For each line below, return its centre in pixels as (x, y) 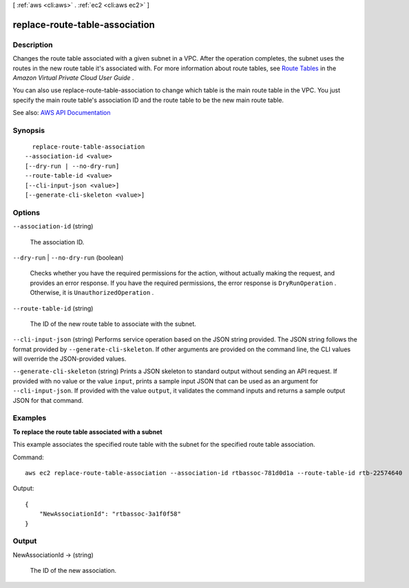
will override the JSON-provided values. (70, 359)
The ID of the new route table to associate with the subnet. (113, 324)
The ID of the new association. (73, 571)
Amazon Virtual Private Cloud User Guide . (73, 77)
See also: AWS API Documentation (62, 113)
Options (27, 212)
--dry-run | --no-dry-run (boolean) (68, 258)
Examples (30, 418)
